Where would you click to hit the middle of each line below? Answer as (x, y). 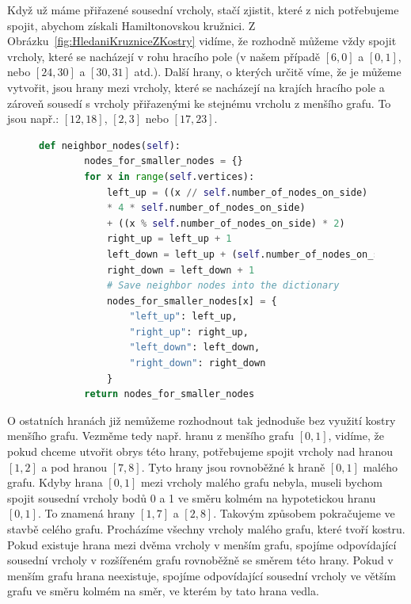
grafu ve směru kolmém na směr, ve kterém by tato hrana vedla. (163, 591)
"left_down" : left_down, (195, 348)
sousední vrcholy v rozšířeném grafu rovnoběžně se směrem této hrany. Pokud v (200, 560)
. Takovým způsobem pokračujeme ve (304, 513)
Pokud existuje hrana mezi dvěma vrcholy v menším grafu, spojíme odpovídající (202, 544)
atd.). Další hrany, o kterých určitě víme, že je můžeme (268, 72)
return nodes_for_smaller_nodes (169, 394)
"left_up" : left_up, (183, 317)
